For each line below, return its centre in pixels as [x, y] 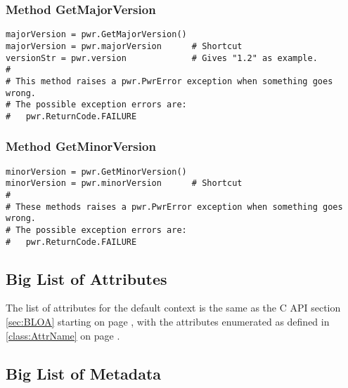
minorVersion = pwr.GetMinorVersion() [96, 172]
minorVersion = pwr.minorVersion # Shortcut [124, 183]
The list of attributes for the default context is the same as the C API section [173, 308]
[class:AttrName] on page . [63, 335]
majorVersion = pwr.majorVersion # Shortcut [124, 46]
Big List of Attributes [86, 278]
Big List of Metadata [84, 373]
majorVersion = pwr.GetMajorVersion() [96, 35]
